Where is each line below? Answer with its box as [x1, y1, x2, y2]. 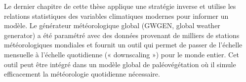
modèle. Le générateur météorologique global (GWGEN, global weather [4, 20, 220, 31]
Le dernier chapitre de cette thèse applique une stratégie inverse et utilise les [4, 1, 236, 11]
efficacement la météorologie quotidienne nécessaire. [4, 69, 160, 79]
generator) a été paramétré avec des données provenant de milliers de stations [4, 30, 240, 40]
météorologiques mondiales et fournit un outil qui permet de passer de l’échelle [4, 40, 243, 50]
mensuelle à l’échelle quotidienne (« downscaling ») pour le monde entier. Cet [4, 49, 239, 59]
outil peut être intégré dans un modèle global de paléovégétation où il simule [4, 59, 236, 69]
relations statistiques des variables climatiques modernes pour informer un [4, 10, 229, 21]
